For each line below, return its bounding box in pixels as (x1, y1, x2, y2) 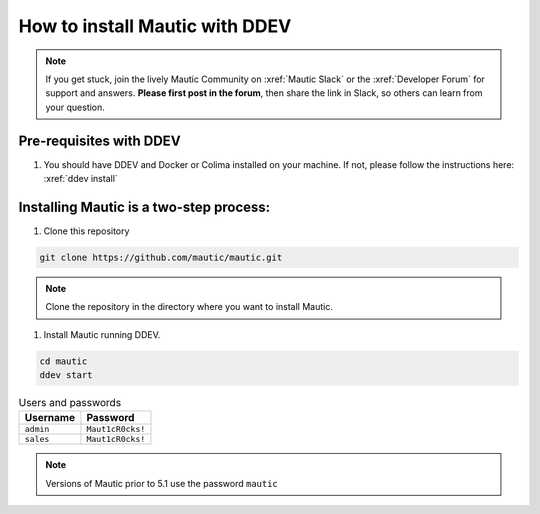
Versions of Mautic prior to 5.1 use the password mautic (45, 477, 279, 489)
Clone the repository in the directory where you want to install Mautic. (45, 301, 334, 313)
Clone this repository (43, 225, 130, 237)
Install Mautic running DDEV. (43, 328, 161, 340)
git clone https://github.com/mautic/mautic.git (39, 251, 283, 263)
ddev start (39, 370, 93, 381)
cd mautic (39, 355, 88, 367)
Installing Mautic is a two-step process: (18, 198, 271, 215)
